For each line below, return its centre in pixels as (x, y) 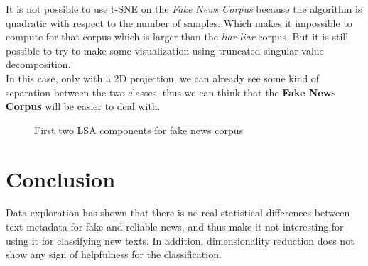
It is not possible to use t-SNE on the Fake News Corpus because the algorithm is (184, 9)
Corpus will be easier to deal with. (83, 106)
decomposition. (38, 64)
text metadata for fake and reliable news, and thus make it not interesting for (175, 227)
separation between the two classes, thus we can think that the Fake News (171, 92)
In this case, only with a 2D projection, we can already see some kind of (163, 78)
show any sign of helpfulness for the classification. (114, 254)
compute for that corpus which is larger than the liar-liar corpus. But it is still (177, 37)
